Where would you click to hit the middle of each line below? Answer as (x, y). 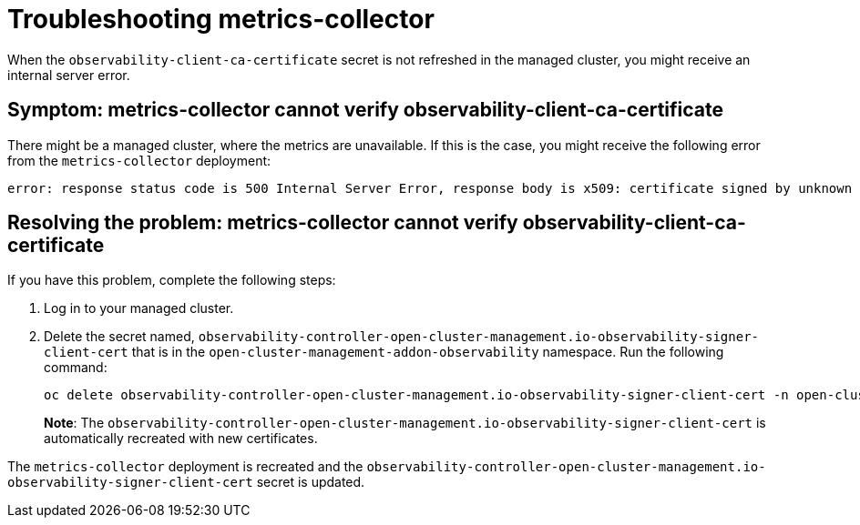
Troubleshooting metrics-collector (221, 19)
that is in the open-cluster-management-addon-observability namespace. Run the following (428, 352)
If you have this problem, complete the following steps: (172, 280)
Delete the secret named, (119, 337)
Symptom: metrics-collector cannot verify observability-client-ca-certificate (365, 110)
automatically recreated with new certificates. (181, 439)
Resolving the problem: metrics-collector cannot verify (263, 223)
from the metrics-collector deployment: (139, 160)
